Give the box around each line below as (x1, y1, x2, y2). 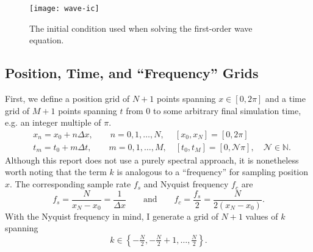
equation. (29, 34, 64, 46)
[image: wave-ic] (29, 4, 99, 13)
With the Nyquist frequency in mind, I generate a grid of (5, 209, 218, 222)
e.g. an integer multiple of (5, 116, 101, 129)
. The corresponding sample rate (10, 178, 131, 190)
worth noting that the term (5, 165, 107, 178)
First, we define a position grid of (5, 92, 130, 105)
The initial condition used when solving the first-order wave (29, 21, 253, 34)
